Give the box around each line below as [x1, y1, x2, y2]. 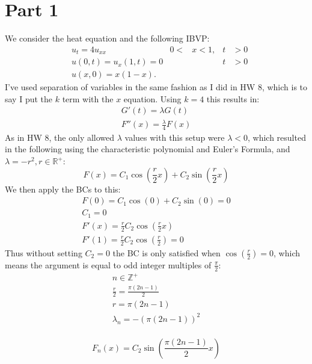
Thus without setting [5, 246, 82, 259]
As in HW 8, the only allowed [5, 131, 115, 143]
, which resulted [247, 131, 306, 143]
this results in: [206, 92, 260, 105]
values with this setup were [124, 131, 225, 143]
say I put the [5, 92, 53, 105]
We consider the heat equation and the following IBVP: [5, 32, 210, 45]
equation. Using [123, 92, 182, 105]
